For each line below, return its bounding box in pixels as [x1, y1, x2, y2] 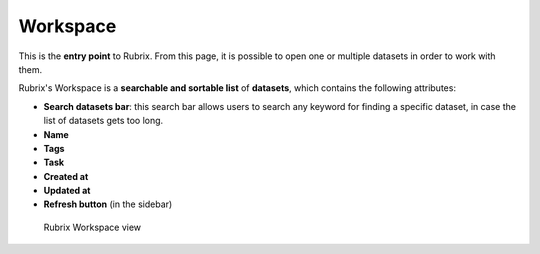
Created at [43, 170, 89, 182]
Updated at [43, 185, 91, 197]
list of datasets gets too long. [43, 115, 164, 127]
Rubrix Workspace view [43, 221, 142, 233]
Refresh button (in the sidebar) [43, 198, 173, 210]
